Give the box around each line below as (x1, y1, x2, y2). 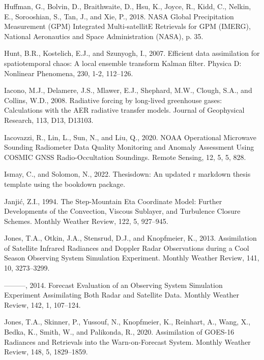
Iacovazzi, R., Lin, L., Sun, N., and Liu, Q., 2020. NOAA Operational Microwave (4, 132, 256, 142)
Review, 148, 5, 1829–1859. (4, 346, 88, 357)
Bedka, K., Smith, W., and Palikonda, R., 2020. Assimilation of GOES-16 (4, 326, 234, 337)
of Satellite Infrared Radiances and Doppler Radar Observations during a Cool (4, 242, 249, 253)
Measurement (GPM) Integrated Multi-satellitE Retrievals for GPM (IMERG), (4, 21, 251, 31)
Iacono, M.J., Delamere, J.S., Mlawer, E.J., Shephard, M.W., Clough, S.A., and (4, 85, 252, 95)
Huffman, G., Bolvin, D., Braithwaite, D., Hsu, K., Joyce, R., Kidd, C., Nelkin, (4, 1, 251, 11)
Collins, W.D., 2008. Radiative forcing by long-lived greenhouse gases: (4, 94, 222, 105)
